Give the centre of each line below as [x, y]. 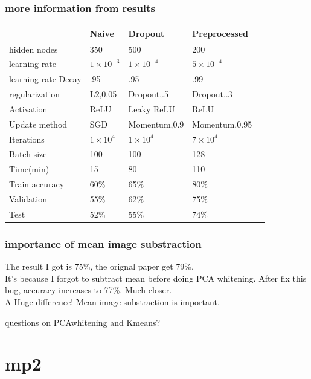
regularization [35, 94]
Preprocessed [220, 33]
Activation [28, 109]
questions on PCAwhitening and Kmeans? [83, 322]
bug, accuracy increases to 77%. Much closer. [88, 290]
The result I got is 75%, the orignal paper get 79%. [99, 266]
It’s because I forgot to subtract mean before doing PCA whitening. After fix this [156, 278]
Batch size [28, 154]
